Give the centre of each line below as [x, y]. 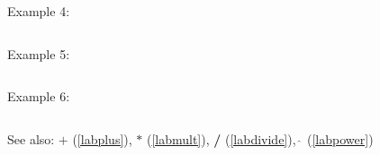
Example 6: [39, 96]
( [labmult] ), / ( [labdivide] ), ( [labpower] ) [260, 138]
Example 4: [39, 11]
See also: [31, 138]
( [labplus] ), [102, 138]
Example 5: [39, 53]
